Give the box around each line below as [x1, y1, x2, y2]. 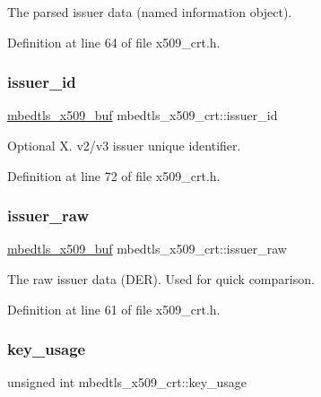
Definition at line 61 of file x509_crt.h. [7, 299, 221, 318]
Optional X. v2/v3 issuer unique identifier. [7, 136, 241, 154]
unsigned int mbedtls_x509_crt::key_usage [7, 373, 247, 392]
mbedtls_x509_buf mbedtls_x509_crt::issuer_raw [7, 239, 287, 258]
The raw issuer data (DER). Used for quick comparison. [7, 270, 315, 288]
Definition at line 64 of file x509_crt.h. [7, 32, 221, 51]
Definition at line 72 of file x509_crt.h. [7, 166, 221, 185]
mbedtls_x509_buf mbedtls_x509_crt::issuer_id [7, 106, 278, 125]
